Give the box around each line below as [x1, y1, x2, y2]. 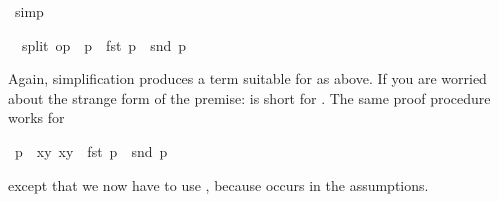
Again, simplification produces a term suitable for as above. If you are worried [8, 68, 487, 89]
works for [8, 107, 65, 128]
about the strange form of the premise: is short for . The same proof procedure [8, 87, 491, 108]
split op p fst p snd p [21, 34, 186, 55]
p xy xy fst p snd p [14, 140, 168, 161]
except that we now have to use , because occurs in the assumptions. [8, 174, 429, 195]
